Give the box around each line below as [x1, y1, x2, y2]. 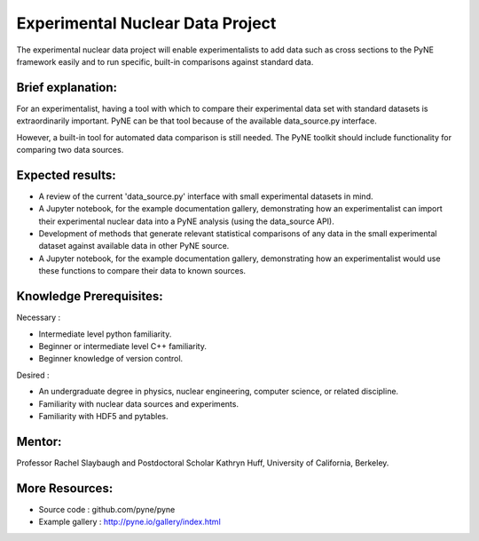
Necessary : [16, 312, 61, 323]
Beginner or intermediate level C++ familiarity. [38, 340, 208, 351]
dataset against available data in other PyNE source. [38, 241, 230, 251]
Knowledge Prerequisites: [16, 289, 163, 304]
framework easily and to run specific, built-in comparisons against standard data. [16, 56, 314, 67]
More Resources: [16, 481, 114, 496]
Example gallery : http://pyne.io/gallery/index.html [38, 516, 221, 528]
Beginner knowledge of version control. [38, 354, 184, 364]
